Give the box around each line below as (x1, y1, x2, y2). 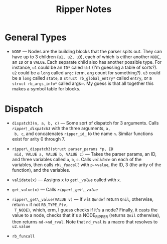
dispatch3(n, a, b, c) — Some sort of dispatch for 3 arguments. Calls (12, 119, 159, 126)
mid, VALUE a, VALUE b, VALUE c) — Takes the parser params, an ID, (14, 151, 156, 157)
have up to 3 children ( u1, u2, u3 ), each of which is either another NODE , (12, 54, 161, 60)
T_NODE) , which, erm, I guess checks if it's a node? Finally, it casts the (14, 207, 158, 213)
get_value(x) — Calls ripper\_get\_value (12, 186, 98, 192)
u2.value (12, 224, 31, 229)
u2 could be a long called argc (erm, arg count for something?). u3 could (12, 69, 161, 76)
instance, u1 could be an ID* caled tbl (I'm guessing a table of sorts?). (12, 64, 157, 70)
